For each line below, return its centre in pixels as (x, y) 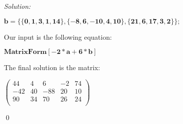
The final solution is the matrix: (52, 67)
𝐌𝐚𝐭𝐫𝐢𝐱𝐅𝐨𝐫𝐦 (26, 52)
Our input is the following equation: (58, 37)
